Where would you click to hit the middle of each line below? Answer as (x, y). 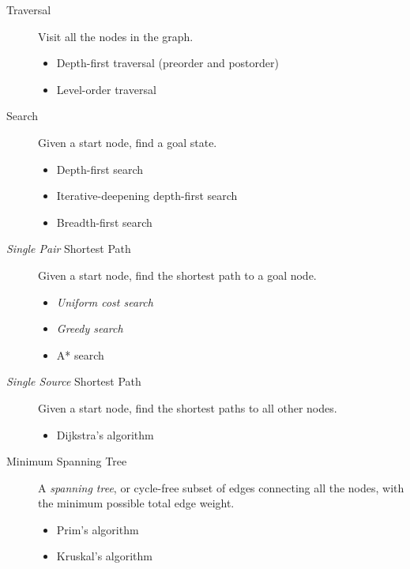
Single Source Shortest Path (74, 381)
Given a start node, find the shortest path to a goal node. (177, 275)
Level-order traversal (106, 89)
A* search (80, 354)
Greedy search (90, 328)
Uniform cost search (105, 301)
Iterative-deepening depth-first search (147, 196)
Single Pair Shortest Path (69, 249)
